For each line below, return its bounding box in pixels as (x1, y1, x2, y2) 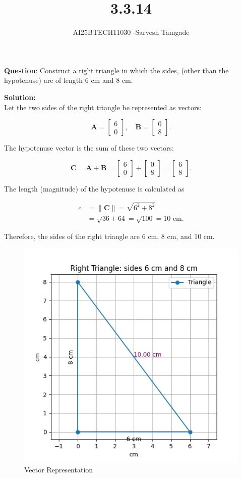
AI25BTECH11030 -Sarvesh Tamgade (73, 27, 190, 37)
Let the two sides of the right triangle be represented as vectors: (4, 102, 202, 112)
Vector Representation (24, 464, 93, 475)
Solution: (4, 91, 36, 102)
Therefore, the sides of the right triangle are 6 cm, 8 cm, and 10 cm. (4, 231, 215, 242)
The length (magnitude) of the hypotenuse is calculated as (4, 183, 185, 194)
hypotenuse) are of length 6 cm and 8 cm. (4, 75, 133, 85)
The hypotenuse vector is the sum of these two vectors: (4, 142, 174, 153)
